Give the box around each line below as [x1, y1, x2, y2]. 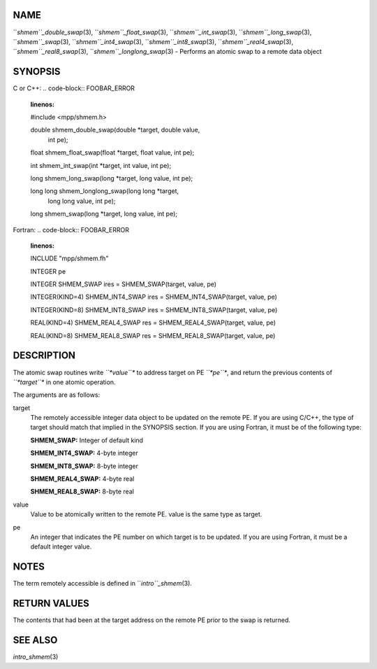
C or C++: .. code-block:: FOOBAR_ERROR [13, 84, 135, 92]
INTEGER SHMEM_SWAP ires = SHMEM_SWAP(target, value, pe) [30, 280, 216, 288]
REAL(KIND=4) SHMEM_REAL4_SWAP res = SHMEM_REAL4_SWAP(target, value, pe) [30, 318, 276, 327]
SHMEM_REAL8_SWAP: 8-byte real [30, 487, 134, 496]
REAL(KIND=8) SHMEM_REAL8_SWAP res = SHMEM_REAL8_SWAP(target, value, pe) [30, 331, 276, 339]
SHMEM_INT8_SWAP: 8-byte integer [30, 462, 139, 470]
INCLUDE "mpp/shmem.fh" [30, 254, 109, 262]
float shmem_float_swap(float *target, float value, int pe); [30, 148, 195, 157]
